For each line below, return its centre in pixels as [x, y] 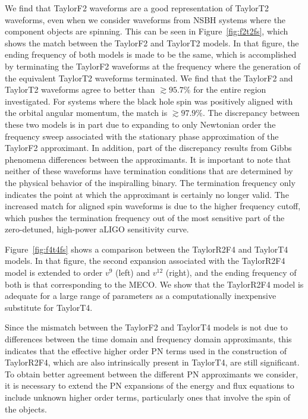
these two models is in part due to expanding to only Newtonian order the [140, 124]
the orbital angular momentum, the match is [86, 113]
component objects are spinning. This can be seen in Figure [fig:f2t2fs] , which [147, 31]
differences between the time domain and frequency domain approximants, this [148, 339]
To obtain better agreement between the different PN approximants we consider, [152, 374]
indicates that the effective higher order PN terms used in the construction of [146, 350]
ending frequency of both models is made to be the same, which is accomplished [151, 54]
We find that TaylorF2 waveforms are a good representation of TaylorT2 [137, 8]
